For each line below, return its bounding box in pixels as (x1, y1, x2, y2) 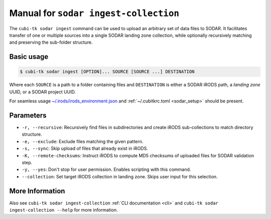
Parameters (9, 111, 47, 120)
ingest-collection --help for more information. (9, 207, 118, 213)
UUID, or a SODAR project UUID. (9, 88, 76, 95)
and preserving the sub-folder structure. (9, 39, 93, 45)
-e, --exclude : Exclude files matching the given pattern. (22, 138, 144, 144)
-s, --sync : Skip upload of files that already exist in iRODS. (22, 146, 148, 152)
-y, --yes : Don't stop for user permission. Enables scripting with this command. (22, 166, 191, 173)
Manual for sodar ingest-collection (9, 8, 180, 19)
